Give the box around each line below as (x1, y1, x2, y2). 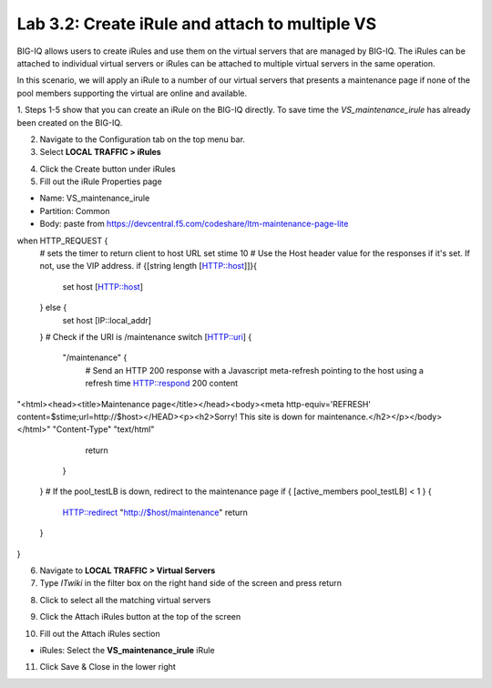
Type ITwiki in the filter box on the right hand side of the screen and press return (39, 578, 342, 589)
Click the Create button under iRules (39, 163, 177, 174)
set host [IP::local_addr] (62, 314, 152, 325)
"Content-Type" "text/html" (52, 424, 155, 435)
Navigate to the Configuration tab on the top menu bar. (39, 133, 246, 145)
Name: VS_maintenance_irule (39, 192, 150, 204)
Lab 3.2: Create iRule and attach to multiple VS (16, 14, 377, 34)
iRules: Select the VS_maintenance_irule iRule (39, 645, 215, 655)
